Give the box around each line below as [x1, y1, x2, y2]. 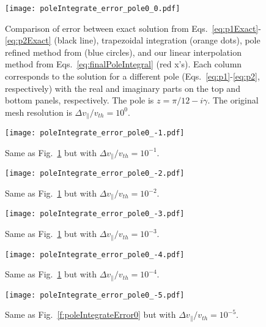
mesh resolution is [5, 105, 72, 118]
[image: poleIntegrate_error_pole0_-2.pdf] [5, 169, 185, 178]
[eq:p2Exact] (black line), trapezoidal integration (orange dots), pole [5, 34, 260, 47]
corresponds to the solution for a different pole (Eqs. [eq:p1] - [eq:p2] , [5, 70, 260, 83]
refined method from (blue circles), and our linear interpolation [5, 45, 242, 58]
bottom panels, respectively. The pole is [5, 94, 154, 107]
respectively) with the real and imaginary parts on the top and [5, 81, 240, 94]
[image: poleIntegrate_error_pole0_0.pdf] [5, 4, 180, 13]
